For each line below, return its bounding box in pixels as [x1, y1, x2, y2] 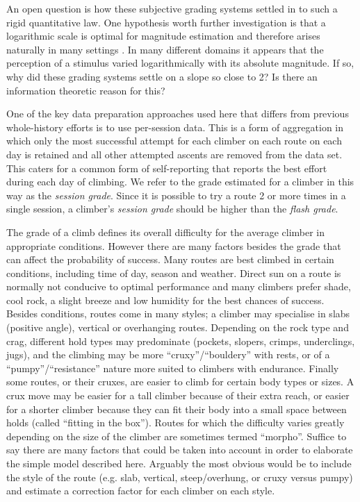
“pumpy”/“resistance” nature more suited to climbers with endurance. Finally [6, 360, 339, 375]
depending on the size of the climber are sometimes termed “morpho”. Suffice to [6, 428, 347, 443]
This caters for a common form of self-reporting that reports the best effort [6, 160, 327, 175]
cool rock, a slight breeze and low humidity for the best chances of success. [6, 292, 325, 307]
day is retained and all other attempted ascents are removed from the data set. [6, 147, 343, 161]
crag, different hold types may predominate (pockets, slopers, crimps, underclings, [6, 333, 355, 348]
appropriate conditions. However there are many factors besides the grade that [6, 238, 341, 253]
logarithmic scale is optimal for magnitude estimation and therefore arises [6, 28, 320, 43]
